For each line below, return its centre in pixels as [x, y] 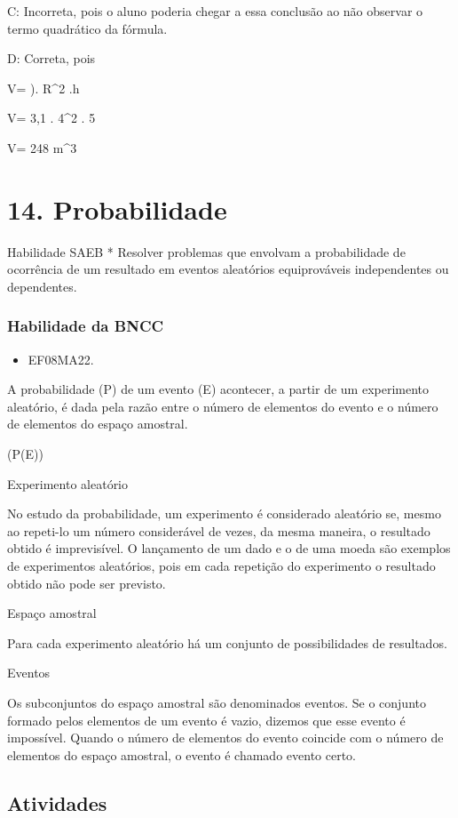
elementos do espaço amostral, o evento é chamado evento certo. [182, 754]
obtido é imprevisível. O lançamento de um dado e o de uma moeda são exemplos [229, 548]
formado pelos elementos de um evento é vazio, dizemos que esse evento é [206, 720]
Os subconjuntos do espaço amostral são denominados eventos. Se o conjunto [217, 702]
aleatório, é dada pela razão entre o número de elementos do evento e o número [223, 406]
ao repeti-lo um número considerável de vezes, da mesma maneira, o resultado [219, 530]
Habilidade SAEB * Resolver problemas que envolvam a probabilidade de [206, 251]
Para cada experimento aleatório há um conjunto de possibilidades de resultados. [227, 642]
